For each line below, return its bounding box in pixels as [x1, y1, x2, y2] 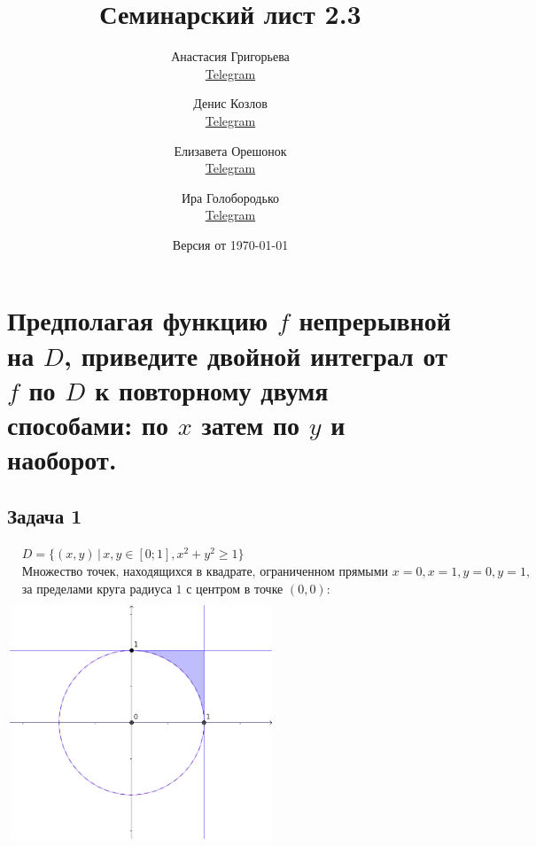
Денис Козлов [193, 94, 268, 113]
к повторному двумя [95, 371, 329, 407]
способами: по [7, 407, 168, 443]
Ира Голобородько [182, 188, 279, 206]
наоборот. [7, 441, 117, 477]
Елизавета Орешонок [174, 141, 287, 159]
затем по [201, 407, 300, 443]
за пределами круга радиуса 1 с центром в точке [21, 583, 284, 596]
